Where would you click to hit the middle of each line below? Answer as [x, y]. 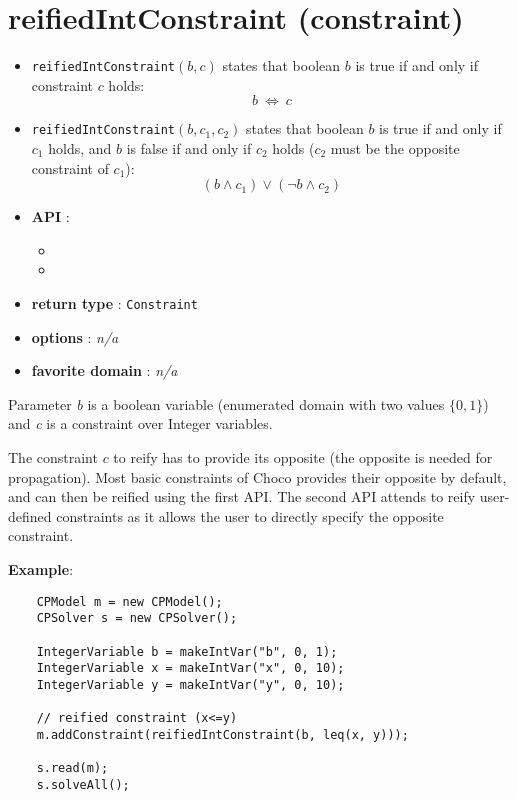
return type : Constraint [114, 303]
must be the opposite [395, 148]
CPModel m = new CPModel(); [129, 601]
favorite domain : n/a [104, 370]
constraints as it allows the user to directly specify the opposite [250, 515]
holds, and [80, 148]
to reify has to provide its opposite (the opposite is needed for [303, 457]
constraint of [70, 167]
